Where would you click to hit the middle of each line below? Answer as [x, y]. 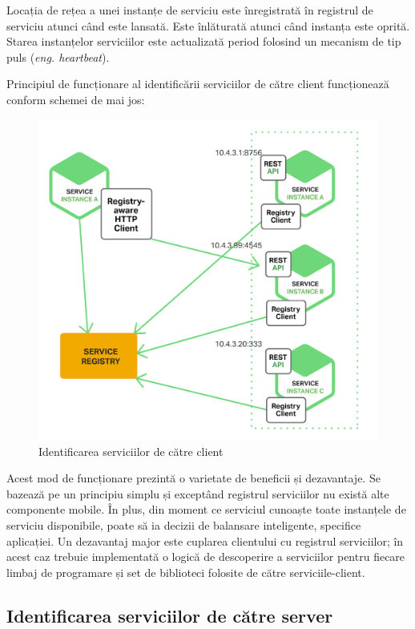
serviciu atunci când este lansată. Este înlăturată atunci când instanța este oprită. [208, 25]
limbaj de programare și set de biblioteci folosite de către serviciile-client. [186, 572]
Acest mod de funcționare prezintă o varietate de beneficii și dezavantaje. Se [193, 478]
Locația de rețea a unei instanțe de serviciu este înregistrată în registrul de [190, 10]
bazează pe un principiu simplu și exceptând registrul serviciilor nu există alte [198, 493]
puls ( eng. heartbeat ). [58, 56]
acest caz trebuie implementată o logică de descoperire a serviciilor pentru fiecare [206, 556]
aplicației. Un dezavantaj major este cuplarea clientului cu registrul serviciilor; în [205, 540]
